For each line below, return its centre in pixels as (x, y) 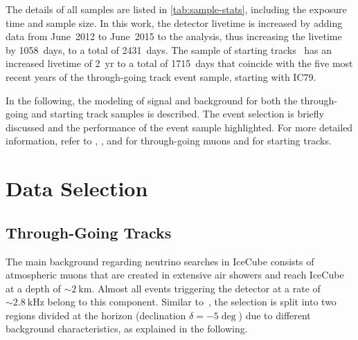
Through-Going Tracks (89, 232)
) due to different (275, 315)
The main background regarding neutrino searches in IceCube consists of (160, 261)
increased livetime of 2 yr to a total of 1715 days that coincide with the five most (179, 63)
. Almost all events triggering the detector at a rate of (206, 288)
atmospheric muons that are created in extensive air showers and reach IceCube (175, 275)
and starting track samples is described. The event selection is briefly (178, 114)
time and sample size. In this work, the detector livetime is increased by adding (174, 22)
